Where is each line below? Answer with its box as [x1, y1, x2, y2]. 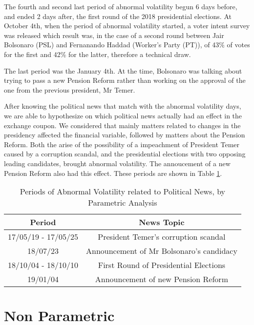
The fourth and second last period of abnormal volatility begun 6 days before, [4, 1, 237, 11]
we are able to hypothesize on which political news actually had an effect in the [4, 110, 242, 120]
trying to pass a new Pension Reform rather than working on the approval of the [4, 75, 246, 85]
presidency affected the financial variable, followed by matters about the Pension [4, 130, 245, 140]
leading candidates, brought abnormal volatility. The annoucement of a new [4, 158, 231, 168]
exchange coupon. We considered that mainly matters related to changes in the [4, 120, 241, 130]
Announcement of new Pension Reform [95, 273, 228, 285]
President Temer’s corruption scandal [98, 231, 226, 243]
